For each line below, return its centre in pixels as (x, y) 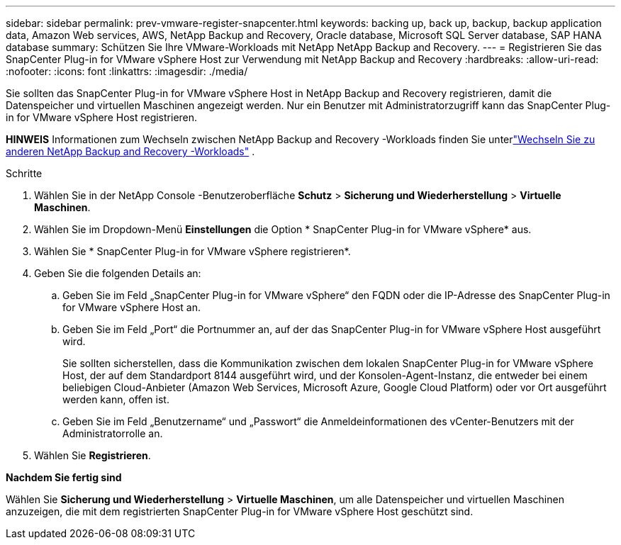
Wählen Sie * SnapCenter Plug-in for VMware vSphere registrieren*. (192, 251)
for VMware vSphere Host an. (132, 307)
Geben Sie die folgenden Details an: (118, 273)
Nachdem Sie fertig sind (64, 477)
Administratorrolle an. (113, 433)
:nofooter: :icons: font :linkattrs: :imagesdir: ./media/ (127, 71)
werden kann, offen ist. (116, 399)
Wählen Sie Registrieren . (93, 455)
